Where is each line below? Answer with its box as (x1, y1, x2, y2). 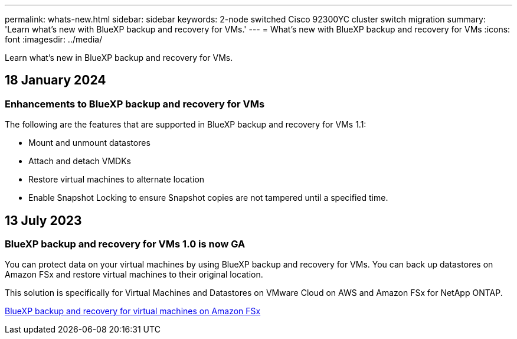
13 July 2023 (5, 213, 82, 228)
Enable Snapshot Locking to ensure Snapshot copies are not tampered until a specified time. (28, 193, 388, 203)
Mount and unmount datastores (28, 138, 150, 148)
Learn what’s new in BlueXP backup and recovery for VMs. (5, 53, 233, 63)
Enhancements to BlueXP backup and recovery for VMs (5, 97, 265, 110)
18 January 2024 (5, 73, 106, 88)
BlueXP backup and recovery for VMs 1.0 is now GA (5, 238, 246, 250)
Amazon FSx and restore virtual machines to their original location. (5, 269, 263, 280)
